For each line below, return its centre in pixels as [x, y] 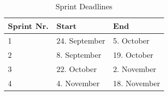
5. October [131, 40]
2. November [134, 69]
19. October [133, 55]
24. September [81, 40]
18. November [136, 83]
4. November [78, 83]
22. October [77, 69]
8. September [79, 55]
